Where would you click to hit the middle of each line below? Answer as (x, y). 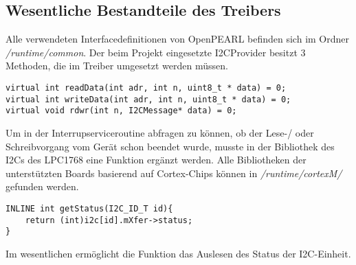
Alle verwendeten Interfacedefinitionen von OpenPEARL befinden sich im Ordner (177, 39)
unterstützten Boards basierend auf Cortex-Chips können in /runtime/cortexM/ (174, 173)
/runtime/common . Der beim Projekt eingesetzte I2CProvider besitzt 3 (156, 52)
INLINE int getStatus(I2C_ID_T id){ (89, 208)
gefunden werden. (42, 186)
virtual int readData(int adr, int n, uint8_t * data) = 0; (146, 88)
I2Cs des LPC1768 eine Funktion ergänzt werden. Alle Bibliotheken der (156, 160)
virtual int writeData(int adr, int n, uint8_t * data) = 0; (148, 99)
